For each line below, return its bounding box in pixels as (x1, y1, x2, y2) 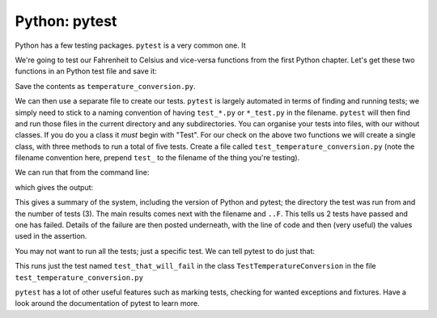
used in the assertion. (15, 231, 87, 241)
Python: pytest (15, 12, 117, 30)
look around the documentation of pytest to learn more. (15, 299, 200, 308)
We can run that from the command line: (15, 167, 150, 177)
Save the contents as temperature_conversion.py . (15, 81, 196, 91)
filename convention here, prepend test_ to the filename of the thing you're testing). (15, 153, 300, 163)
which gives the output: (15, 182, 94, 192)
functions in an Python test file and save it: (15, 66, 157, 76)
